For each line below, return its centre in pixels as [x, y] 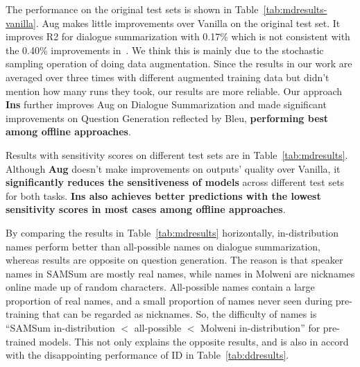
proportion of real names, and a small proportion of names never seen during [169, 300]
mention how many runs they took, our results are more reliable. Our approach [174, 91]
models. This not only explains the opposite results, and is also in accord [194, 341]
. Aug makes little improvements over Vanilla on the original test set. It [188, 23]
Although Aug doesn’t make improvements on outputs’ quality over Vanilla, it [173, 168]
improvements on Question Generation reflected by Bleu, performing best [167, 118]
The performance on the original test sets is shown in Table [132, 9]
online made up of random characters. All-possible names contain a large [160, 287]
